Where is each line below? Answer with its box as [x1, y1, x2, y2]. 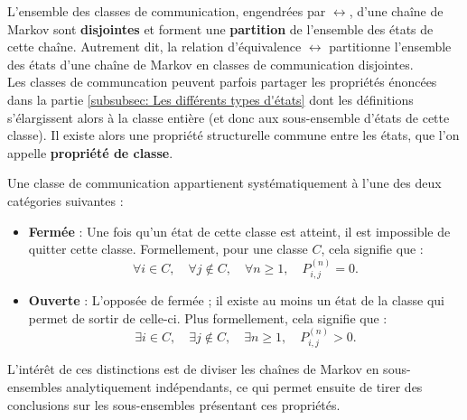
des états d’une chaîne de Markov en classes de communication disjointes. [7, 54, 414, 73]
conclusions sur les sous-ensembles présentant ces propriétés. [7, 395, 341, 414]
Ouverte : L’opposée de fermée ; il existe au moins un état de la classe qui [28, 290, 444, 309]
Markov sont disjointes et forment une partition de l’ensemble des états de [7, 19, 434, 38]
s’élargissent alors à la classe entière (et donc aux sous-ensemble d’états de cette [7, 107, 450, 126]
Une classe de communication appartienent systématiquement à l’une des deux [7, 173, 442, 192]
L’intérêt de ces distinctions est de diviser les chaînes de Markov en [7, 359, 379, 378]
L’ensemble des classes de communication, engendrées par [7, 2, 326, 20]
